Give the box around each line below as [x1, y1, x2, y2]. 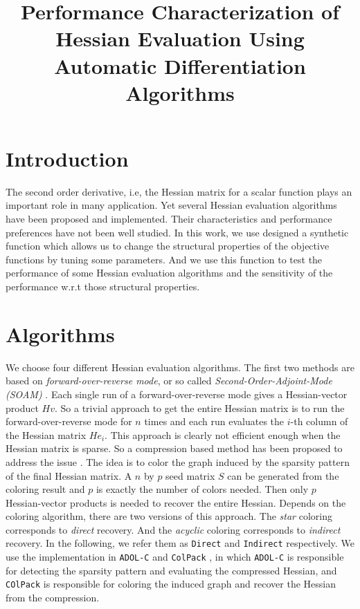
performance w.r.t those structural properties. [6, 279, 200, 294]
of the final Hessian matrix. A [6, 468, 132, 482]
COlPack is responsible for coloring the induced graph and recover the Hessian [6, 577, 336, 591]
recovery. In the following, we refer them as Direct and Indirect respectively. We [6, 536, 354, 550]
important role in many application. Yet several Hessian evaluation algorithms [6, 198, 337, 212]
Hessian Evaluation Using [55, 24, 305, 53]
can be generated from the [227, 468, 339, 482]
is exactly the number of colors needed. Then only [96, 482, 309, 496]
